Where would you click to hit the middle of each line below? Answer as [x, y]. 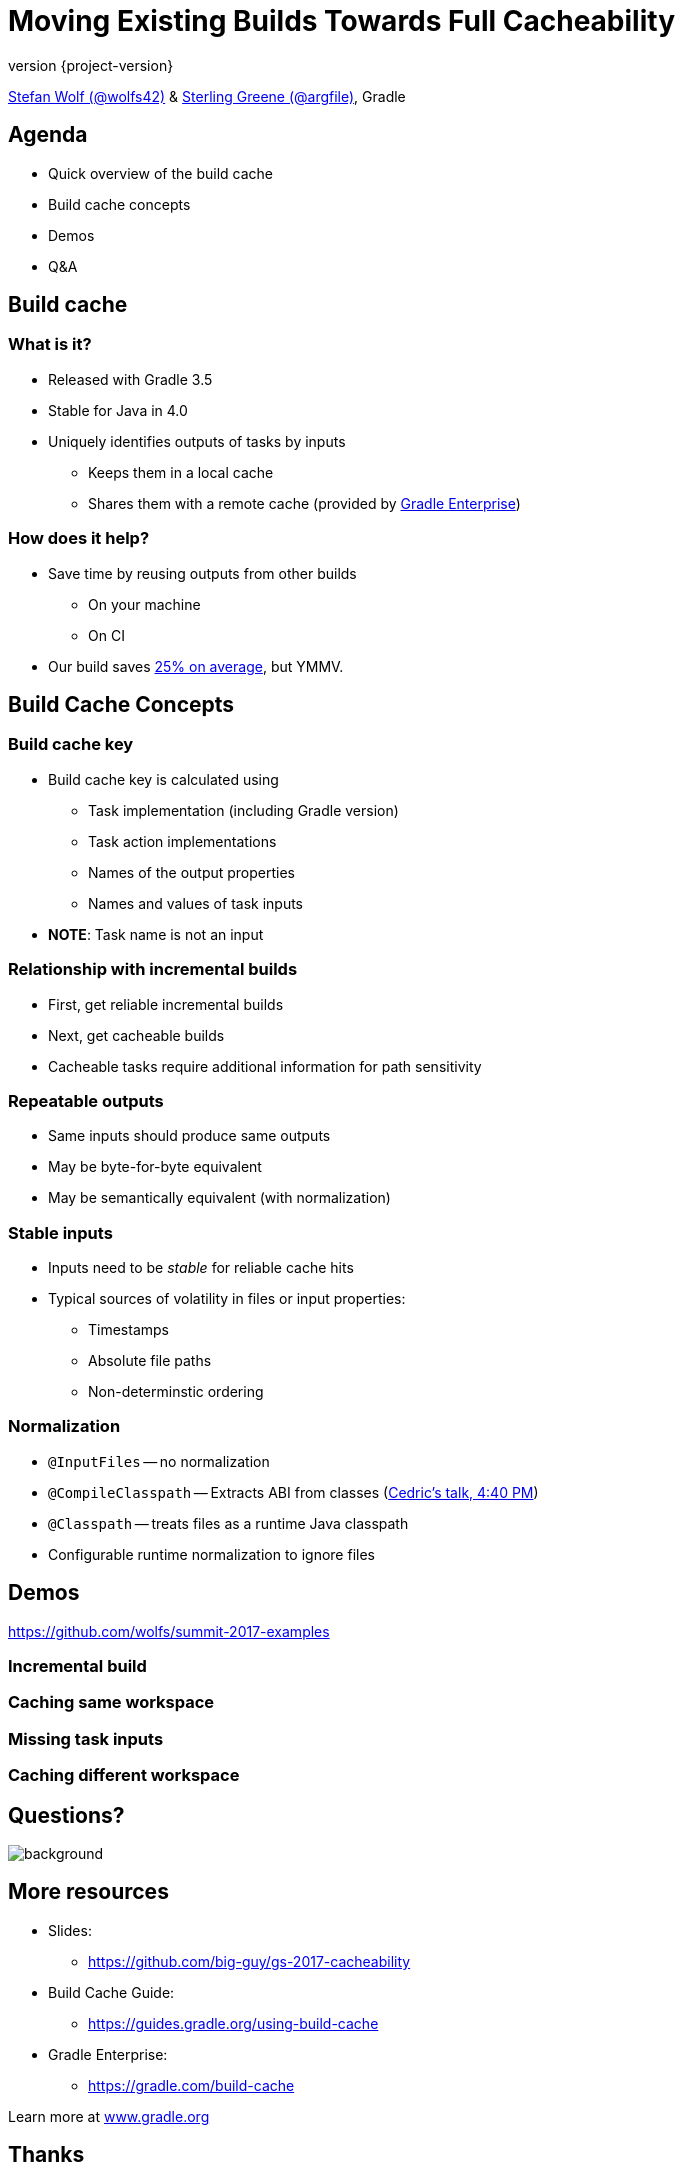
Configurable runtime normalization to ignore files [211, 1554]
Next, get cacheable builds [136, 1035]
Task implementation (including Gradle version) [243, 810]
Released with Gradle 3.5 [130, 379]
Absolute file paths [150, 1361]
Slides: [70, 1930]
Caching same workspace [111, 1702]
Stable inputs [60, 1232]
